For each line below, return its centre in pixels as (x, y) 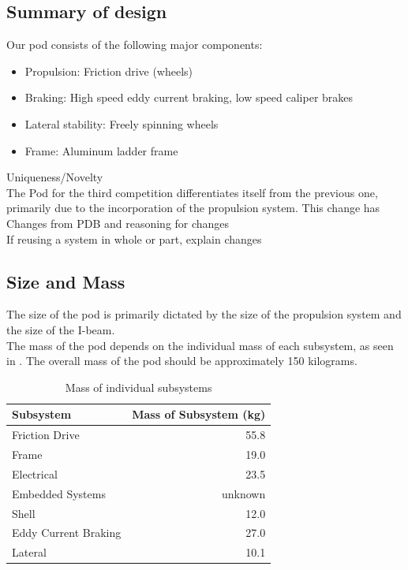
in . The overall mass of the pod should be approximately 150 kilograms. (182, 361)
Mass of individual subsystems (138, 387)
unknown (244, 493)
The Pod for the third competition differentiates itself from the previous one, (192, 192)
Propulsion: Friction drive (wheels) (109, 71)
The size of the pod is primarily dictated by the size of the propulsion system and (204, 314)
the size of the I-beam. (61, 329)
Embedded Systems (59, 493)
